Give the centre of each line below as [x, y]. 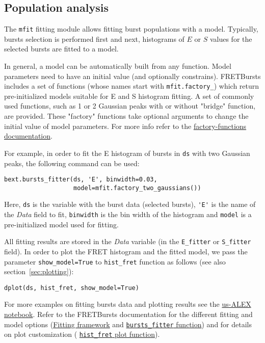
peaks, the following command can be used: [72, 163]
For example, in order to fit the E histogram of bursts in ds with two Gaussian [127, 153]
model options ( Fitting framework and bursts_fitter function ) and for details [128, 324]
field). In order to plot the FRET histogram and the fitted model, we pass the [126, 251]
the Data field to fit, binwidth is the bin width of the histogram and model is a [128, 214]
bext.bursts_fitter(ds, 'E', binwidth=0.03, [81, 180]
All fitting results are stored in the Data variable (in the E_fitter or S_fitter [128, 241]
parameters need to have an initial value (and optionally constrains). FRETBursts [132, 76]
